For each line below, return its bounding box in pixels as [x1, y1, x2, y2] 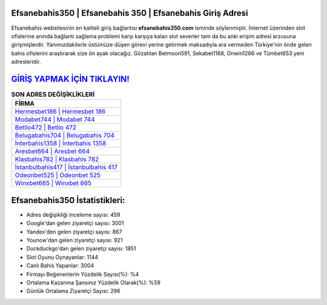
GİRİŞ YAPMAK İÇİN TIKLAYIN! [11, 73, 130, 84]
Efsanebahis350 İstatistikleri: [11, 195, 125, 206]
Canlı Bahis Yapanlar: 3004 [26, 262, 94, 269]
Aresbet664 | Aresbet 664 [15, 147, 90, 156]
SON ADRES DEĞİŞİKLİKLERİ [11, 90, 95, 99]
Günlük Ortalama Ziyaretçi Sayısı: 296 [26, 287, 121, 295]
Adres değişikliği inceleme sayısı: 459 [26, 211, 121, 218]
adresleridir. [11, 58, 41, 65]
